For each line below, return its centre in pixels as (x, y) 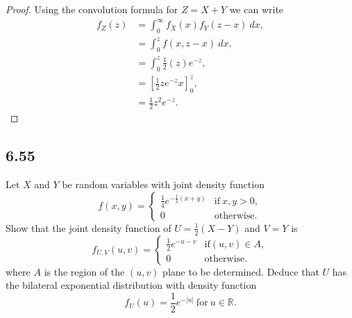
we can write (257, 9)
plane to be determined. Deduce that (241, 271)
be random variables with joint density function (163, 184)
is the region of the (84, 271)
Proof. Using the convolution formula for (92, 9)
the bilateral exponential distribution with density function (131, 285)
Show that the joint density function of (89, 227)
